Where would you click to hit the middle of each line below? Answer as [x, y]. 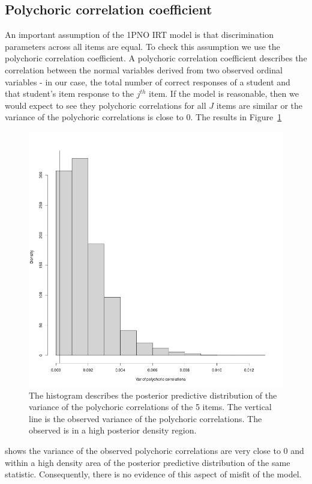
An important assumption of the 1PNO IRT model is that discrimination [139, 35]
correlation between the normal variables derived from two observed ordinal [144, 69]
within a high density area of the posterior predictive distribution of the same [148, 462]
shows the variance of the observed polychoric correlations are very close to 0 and [154, 450]
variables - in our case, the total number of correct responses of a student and [148, 81]
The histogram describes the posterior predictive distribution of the [153, 395]
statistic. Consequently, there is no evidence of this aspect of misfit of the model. [153, 474]
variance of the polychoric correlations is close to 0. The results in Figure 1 [143, 117]
